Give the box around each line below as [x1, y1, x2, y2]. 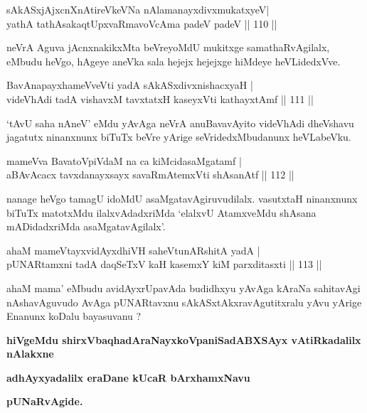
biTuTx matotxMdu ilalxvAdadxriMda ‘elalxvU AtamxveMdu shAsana [6, 205, 317, 220]
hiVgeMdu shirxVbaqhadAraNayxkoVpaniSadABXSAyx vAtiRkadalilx [6, 332, 361, 347]
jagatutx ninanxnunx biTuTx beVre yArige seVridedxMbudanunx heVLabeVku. [6, 129, 351, 144]
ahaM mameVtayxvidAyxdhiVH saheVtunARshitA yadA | [6, 242, 260, 257]
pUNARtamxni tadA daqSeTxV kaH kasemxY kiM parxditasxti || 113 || [6, 257, 322, 272]
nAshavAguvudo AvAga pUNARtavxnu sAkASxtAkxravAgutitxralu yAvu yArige [6, 294, 362, 309]
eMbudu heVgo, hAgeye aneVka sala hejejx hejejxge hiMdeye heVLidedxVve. [6, 53, 341, 68]
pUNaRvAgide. [6, 394, 83, 409]
